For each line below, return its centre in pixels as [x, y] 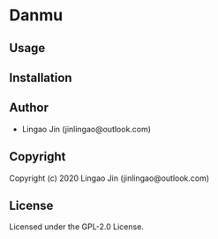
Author [29, 108]
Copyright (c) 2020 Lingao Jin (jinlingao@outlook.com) [109, 178]
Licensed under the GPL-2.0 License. [76, 227]
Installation [41, 77]
